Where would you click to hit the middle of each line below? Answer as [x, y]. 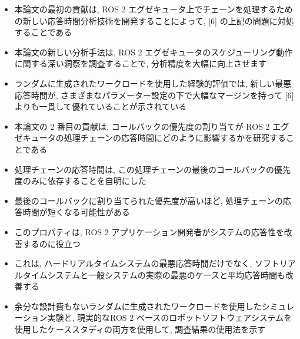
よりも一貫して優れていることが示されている [101, 106]
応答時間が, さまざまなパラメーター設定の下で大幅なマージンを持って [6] [154, 95]
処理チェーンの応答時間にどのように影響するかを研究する [175, 138]
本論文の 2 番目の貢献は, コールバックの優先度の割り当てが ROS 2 [142, 126]
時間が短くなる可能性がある [76, 212]
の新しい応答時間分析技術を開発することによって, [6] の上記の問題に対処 [154, 20]
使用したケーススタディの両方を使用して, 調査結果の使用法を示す [140, 329]
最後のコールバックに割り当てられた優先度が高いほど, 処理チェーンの [149, 200]
